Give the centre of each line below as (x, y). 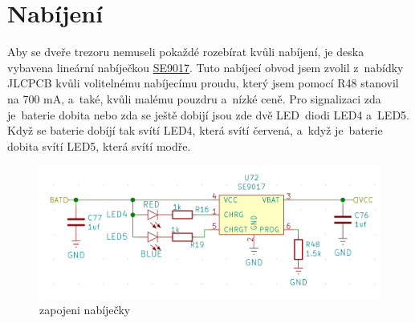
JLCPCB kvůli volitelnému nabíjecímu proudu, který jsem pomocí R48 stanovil (203, 83)
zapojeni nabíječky (85, 310)
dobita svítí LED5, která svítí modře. (99, 145)
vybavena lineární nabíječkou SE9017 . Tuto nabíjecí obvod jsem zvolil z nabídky (205, 67)
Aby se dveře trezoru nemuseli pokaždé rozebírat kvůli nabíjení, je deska (186, 52)
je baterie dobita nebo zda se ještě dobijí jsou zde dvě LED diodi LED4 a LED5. (208, 114)
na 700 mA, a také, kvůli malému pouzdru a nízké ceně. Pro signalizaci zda (194, 98)
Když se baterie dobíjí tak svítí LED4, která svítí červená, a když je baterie (195, 130)
